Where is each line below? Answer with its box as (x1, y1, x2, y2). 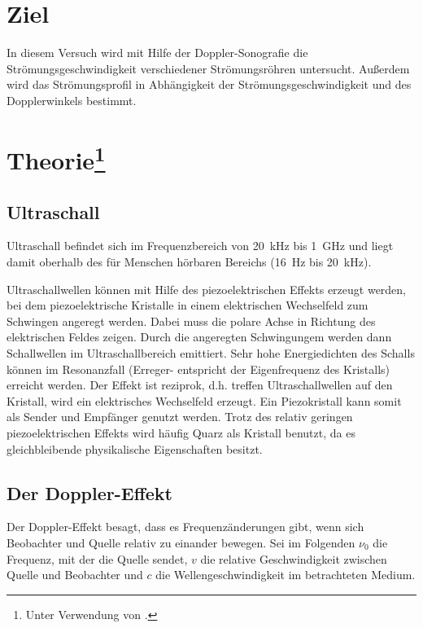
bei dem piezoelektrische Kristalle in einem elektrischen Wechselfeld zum (7, 296, 368, 314)
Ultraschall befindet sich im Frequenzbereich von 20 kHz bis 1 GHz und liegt (7, 237, 394, 254)
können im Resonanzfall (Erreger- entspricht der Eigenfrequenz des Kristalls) (7, 360, 390, 377)
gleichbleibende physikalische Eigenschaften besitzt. (7, 440, 263, 457)
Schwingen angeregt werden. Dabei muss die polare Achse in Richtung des (7, 312, 376, 329)
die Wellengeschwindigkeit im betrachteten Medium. (155, 566, 416, 583)
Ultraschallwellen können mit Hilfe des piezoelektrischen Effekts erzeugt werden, (7, 280, 407, 297)
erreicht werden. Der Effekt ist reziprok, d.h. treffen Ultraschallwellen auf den (7, 376, 393, 393)
